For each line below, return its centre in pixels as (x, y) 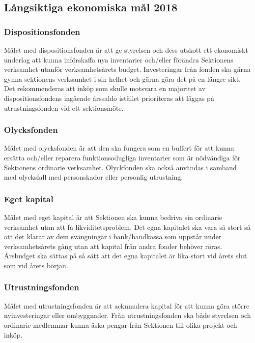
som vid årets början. (36, 265)
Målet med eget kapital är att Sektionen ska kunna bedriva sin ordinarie (113, 217)
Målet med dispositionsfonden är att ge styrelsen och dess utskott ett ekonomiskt (126, 50)
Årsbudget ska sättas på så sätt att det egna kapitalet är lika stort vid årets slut (126, 256)
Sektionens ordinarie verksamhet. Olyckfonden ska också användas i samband (120, 167)
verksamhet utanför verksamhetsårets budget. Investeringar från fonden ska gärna (127, 69)
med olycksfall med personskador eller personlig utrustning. (94, 177)
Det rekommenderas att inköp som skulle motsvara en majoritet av (105, 88)
